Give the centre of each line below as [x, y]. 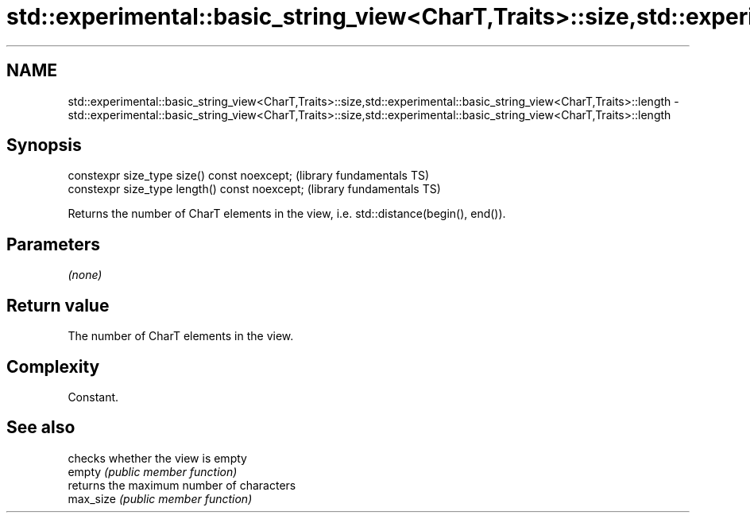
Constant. [93, 397]
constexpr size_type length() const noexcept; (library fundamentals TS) [254, 189]
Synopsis [44, 145]
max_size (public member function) [160, 498]
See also [41, 428]
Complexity [53, 366]
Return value [58, 305]
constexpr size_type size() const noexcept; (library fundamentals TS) [249, 176]
